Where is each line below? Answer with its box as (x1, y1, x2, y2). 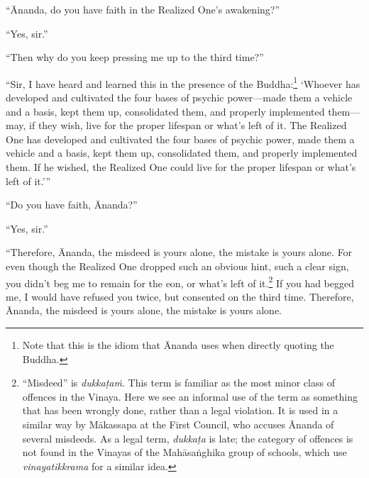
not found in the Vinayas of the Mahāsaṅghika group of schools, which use (22, 445, 347, 460)
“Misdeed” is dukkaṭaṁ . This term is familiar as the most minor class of (22, 375, 335, 390)
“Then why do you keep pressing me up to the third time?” (6, 50, 264, 65)
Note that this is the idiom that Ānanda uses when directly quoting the (22, 338, 334, 352)
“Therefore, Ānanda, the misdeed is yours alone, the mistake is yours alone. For (6, 245, 353, 260)
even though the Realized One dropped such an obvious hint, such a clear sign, (6, 258, 349, 273)
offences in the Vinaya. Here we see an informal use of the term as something (22, 389, 358, 404)
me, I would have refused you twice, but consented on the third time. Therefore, (6, 289, 354, 304)
